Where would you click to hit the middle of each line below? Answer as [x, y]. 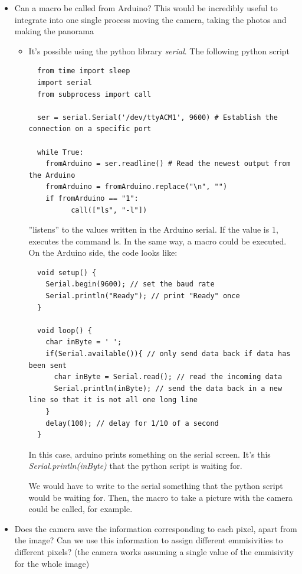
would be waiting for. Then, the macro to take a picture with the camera [160, 497]
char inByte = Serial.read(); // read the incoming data [168, 377]
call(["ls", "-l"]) [109, 210]
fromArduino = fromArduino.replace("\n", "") [137, 187]
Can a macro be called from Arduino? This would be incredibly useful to [146, 8]
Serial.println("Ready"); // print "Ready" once [143, 296]
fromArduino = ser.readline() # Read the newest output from [168, 164]
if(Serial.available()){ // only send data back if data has [168, 354]
